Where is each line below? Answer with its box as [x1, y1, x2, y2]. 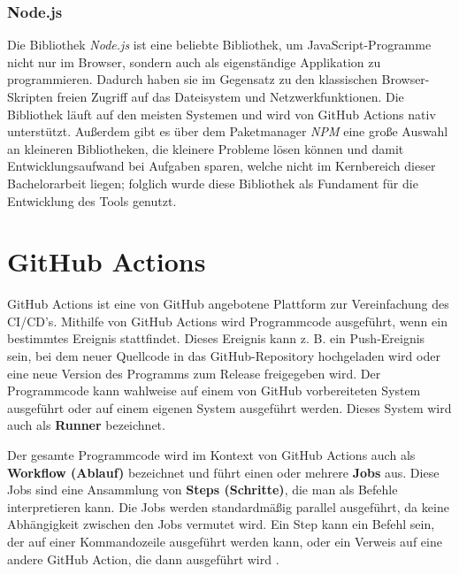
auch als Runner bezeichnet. [7, 416, 165, 434]
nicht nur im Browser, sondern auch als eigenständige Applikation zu [7, 52, 381, 71]
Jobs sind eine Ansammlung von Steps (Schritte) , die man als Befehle [7, 480, 398, 499]
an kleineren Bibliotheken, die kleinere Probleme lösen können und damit [7, 139, 404, 157]
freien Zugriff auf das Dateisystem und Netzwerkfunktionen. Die [57, 88, 404, 105]
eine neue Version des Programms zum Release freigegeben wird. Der [7, 364, 381, 382]
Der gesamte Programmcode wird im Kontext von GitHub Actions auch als [7, 446, 416, 464]
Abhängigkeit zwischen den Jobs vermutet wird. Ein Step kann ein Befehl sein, [7, 515, 435, 533]
